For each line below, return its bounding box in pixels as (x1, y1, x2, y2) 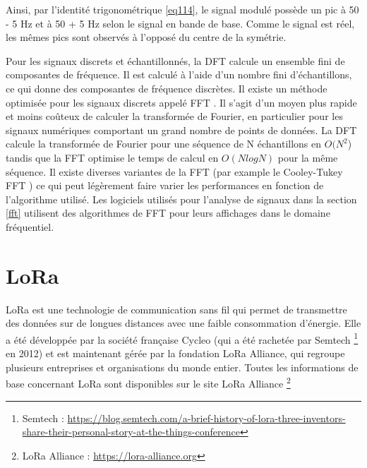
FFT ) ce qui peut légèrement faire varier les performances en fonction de (6, 178, 324, 193)
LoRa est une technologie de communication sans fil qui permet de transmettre (6, 301, 347, 316)
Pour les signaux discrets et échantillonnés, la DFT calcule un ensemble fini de (6, 53, 345, 68)
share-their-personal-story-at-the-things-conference (22, 424, 240, 439)
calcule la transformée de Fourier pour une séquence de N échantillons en (6, 136, 322, 151)
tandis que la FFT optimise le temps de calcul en (6, 150, 219, 164)
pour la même (277, 150, 338, 164)
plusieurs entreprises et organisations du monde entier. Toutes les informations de (6, 359, 359, 374)
